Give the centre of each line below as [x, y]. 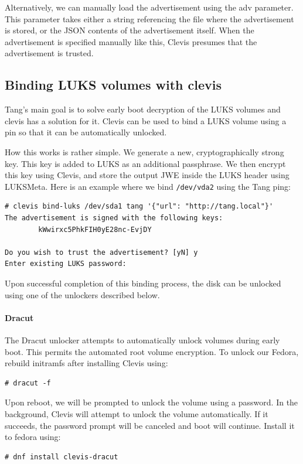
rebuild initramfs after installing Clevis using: [86, 363]
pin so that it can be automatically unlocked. [86, 132]
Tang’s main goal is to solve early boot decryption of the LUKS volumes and [143, 109]
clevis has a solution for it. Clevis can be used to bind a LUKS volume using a [146, 120]
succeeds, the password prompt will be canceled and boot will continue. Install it [150, 425]
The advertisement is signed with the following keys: [114, 218]
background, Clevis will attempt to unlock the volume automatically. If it [137, 413]
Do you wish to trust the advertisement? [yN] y [101, 252]
